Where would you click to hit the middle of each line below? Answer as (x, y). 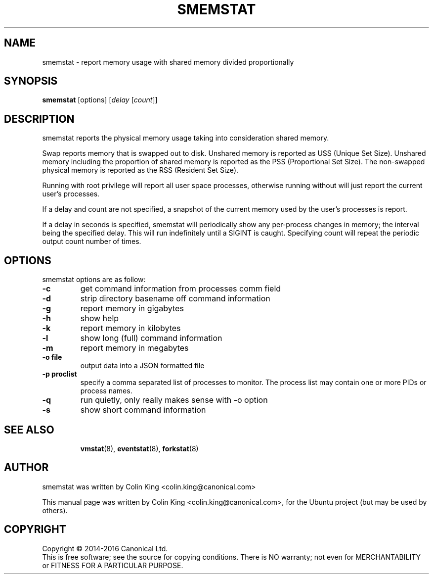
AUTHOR (26, 468)
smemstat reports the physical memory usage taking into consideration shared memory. (186, 138)
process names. (106, 391)
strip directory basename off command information (175, 299)
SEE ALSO (29, 430)
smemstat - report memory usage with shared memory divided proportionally (168, 62)
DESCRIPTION (39, 119)
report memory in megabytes (134, 348)
